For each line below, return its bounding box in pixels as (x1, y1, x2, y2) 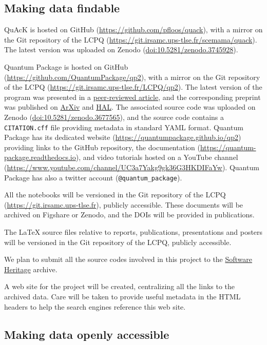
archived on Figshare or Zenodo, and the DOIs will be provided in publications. (4, 209, 255, 220)
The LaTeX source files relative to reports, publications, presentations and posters (4, 227, 263, 237)
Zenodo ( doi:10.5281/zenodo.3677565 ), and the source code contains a (4, 111, 224, 122)
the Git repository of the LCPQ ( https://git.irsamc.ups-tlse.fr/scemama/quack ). (4, 34, 257, 45)
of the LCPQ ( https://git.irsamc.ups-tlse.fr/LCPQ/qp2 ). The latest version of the (4, 82, 262, 92)
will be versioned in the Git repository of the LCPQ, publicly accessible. (4, 236, 232, 247)
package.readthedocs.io (4, 152, 76, 163)
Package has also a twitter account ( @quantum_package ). (4, 172, 182, 182)
